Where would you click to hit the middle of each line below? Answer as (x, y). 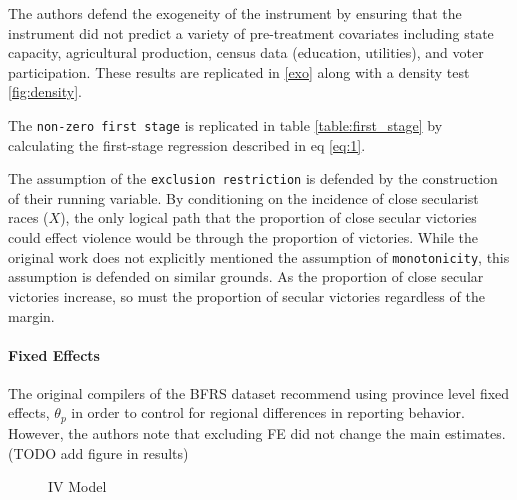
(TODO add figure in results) (98, 452)
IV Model (77, 486)
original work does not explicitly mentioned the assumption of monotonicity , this (259, 256)
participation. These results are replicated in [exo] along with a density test (239, 71)
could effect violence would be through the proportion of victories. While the (243, 237)
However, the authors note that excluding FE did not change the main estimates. (257, 432)
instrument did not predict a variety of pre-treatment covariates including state (251, 32)
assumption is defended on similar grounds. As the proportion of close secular (246, 276)
